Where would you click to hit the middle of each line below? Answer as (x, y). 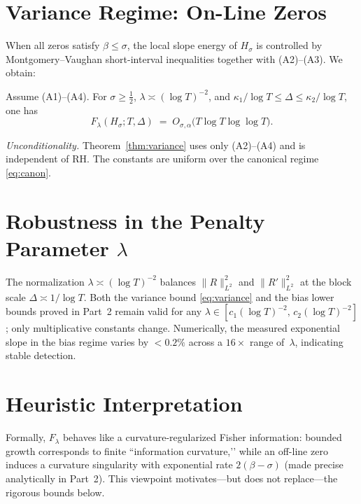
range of (267, 341)
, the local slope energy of (182, 45)
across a (206, 341)
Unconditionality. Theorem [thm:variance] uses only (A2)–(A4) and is (156, 145)
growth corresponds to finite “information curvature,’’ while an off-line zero (167, 450)
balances (178, 281)
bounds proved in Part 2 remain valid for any (104, 311)
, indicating (319, 341)
